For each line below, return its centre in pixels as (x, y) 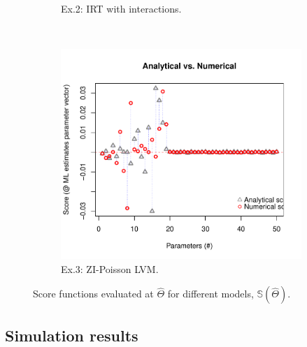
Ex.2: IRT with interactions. (121, 8)
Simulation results (72, 335)
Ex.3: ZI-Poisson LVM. (110, 268)
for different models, (210, 294)
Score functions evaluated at (93, 294)
